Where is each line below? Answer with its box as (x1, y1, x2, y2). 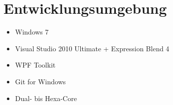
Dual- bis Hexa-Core (15, 93, 77, 103)
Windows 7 (15, 27, 49, 37)
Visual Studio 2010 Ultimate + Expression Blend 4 (15, 43, 170, 53)
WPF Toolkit (15, 60, 56, 70)
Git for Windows (15, 76, 66, 86)
